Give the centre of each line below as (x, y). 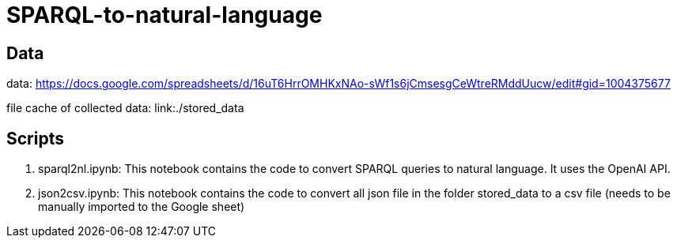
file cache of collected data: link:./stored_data (125, 108)
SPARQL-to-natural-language (165, 15)
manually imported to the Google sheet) (142, 207)
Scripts (35, 138)
